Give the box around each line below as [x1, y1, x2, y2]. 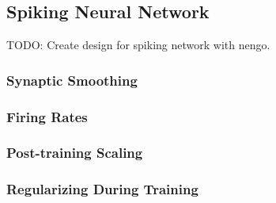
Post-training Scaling [6, 143, 143, 163]
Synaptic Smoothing [6, 70, 138, 90]
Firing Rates [6, 106, 88, 126]
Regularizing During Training [6, 179, 198, 199]
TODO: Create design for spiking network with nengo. [6, 36, 270, 53]
